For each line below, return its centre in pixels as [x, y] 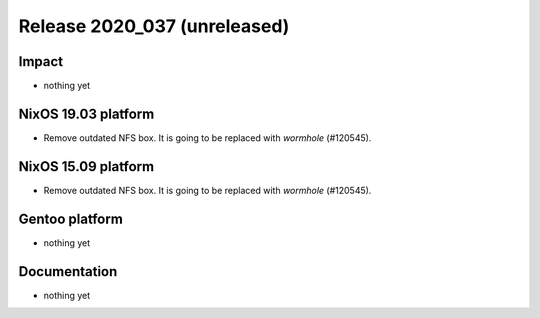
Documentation [68, 271]
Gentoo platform [71, 218]
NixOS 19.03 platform [86, 113]
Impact [41, 61]
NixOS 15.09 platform [86, 166]
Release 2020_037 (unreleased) [154, 26]
